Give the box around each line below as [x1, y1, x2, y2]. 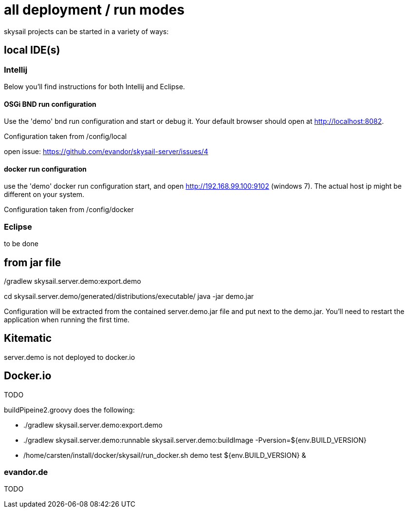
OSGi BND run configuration [4, 99, 96, 108]
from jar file [4, 256, 61, 269]
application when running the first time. [4, 315, 130, 324]
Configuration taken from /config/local [4, 132, 127, 141]
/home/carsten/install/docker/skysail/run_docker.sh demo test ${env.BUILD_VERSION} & [23, 451, 306, 459]
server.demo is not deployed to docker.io [4, 353, 135, 361]
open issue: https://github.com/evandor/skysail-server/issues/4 [4, 147, 208, 156]
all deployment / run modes [4, 1, 185, 18]
